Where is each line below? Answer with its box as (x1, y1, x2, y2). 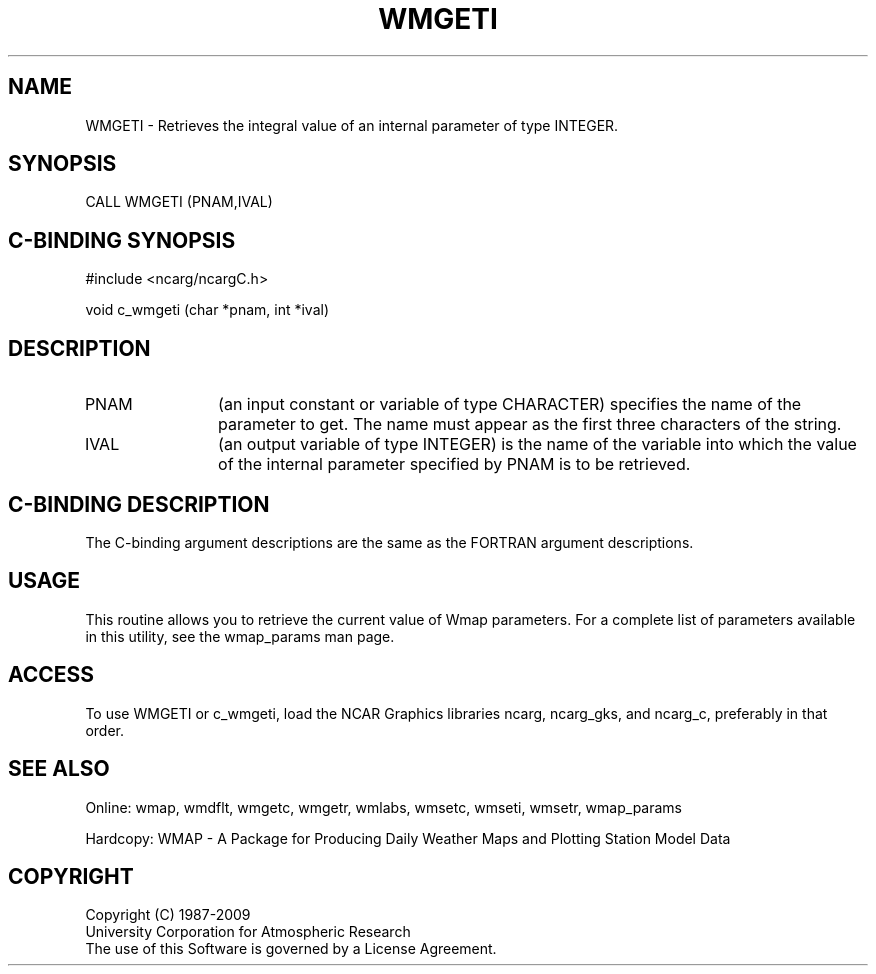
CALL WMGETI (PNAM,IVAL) (85, 193, 273, 211)
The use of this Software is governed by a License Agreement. (85, 940, 497, 958)
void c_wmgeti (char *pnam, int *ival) (85, 301, 330, 319)
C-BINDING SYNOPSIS (8, 227, 236, 253)
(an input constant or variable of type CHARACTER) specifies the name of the (218, 394, 802, 415)
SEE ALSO (8, 756, 110, 782)
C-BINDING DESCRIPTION (8, 491, 270, 517)
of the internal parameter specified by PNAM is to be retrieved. (218, 454, 691, 475)
